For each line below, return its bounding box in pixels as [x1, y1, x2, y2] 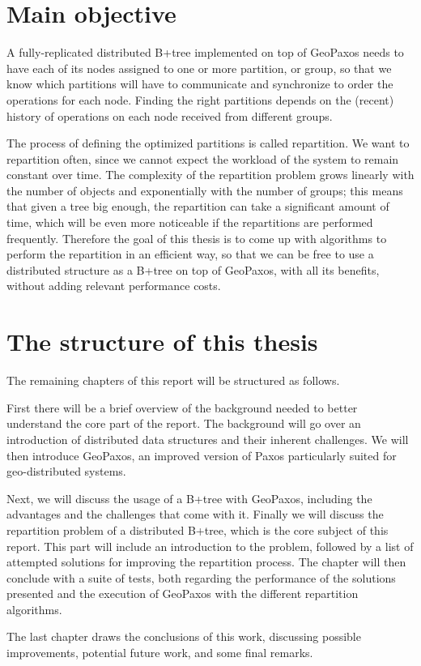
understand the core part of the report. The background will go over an [6, 415, 361, 432]
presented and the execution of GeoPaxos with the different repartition [6, 585, 359, 602]
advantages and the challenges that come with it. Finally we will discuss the [6, 506, 384, 523]
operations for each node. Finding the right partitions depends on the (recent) [6, 91, 394, 108]
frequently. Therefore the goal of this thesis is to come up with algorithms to [6, 229, 387, 246]
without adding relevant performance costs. [6, 277, 221, 294]
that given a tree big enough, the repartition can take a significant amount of [6, 198, 389, 215]
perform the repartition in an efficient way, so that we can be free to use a [6, 245, 374, 263]
